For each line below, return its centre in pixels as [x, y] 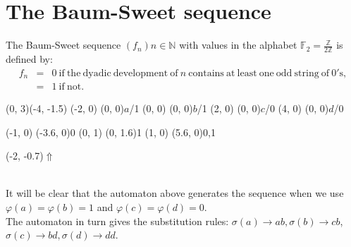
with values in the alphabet [238, 45]
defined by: [29, 58]
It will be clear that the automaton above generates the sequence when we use [175, 193]
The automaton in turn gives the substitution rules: [117, 221]
